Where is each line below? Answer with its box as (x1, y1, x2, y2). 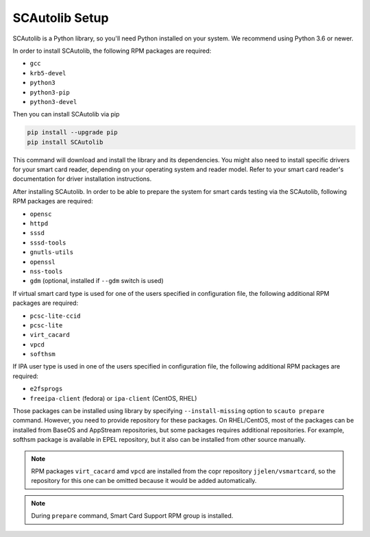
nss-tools (29, 267, 63, 275)
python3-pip (29, 88, 70, 96)
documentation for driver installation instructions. (12, 175, 152, 183)
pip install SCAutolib (27, 138, 103, 146)
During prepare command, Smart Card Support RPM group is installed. (31, 512, 234, 520)
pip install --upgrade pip (27, 129, 118, 136)
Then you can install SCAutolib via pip (12, 110, 120, 118)
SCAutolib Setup (12, 10, 109, 25)
